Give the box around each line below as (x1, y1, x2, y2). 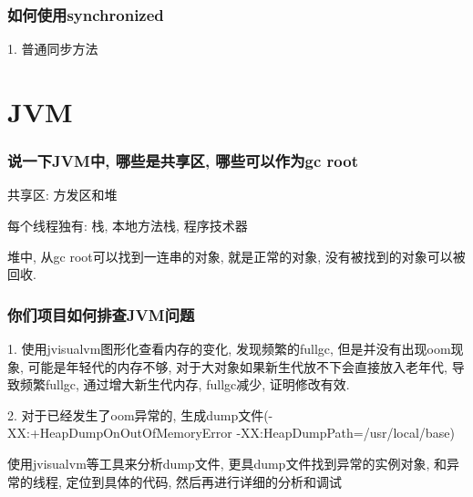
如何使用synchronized (7, 3, 164, 26)
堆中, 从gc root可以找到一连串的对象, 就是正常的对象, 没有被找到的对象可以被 (7, 246, 466, 265)
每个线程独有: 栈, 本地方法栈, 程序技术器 (7, 216, 248, 234)
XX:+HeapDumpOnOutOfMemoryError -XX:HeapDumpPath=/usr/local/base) (7, 423, 455, 442)
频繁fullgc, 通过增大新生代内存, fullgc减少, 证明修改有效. (19, 375, 350, 394)
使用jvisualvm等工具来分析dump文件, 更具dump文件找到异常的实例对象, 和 (7, 453, 447, 472)
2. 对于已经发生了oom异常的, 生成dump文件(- (7, 405, 273, 424)
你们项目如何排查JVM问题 (7, 303, 195, 326)
